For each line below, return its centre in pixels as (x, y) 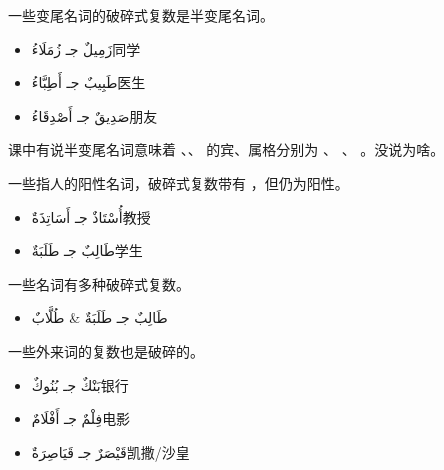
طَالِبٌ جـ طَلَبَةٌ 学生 (87, 250)
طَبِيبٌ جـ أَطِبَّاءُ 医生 (88, 82)
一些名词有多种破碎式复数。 (99, 283)
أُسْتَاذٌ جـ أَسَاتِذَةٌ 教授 (91, 216)
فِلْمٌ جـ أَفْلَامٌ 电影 (81, 418)
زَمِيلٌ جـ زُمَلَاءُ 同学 (86, 48)
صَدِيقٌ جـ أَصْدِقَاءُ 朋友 (94, 115)
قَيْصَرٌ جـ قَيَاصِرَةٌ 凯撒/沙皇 (110, 451)
